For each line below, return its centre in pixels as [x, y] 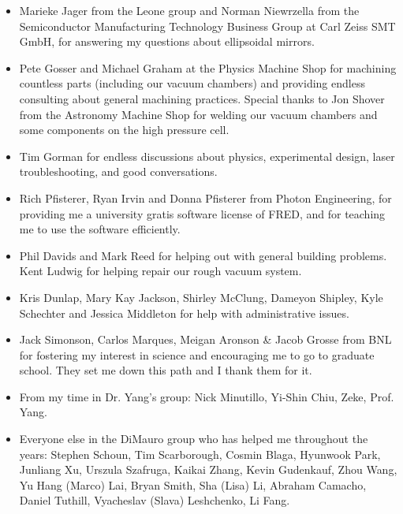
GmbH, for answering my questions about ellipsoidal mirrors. [167, 41]
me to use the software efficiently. [100, 229]
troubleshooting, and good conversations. [118, 171]
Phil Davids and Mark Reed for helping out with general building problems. [203, 255]
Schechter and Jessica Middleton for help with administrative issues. [184, 313]
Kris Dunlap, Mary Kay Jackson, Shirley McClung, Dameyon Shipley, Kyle [201, 297]
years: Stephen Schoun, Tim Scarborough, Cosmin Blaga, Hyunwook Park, [200, 454]
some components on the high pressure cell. [124, 130]
